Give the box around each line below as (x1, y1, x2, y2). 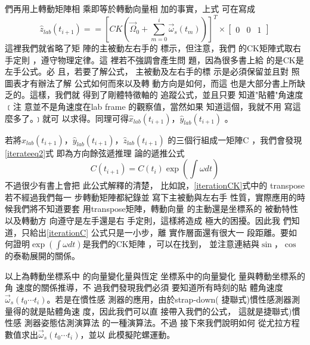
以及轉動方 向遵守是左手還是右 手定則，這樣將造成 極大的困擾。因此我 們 (5, 214, 292, 227)
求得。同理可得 (70, 112, 129, 124)
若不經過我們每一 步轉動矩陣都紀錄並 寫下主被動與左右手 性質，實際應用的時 (5, 190, 305, 203)
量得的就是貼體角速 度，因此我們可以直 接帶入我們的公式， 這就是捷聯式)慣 (5, 304, 300, 317)
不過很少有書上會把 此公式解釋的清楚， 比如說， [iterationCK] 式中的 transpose (5, 179, 305, 192)
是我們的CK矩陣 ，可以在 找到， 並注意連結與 (82, 238, 259, 250)
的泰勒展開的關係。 (5, 249, 80, 262)
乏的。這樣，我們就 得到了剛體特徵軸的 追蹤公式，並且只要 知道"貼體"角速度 (5, 88, 303, 101)
